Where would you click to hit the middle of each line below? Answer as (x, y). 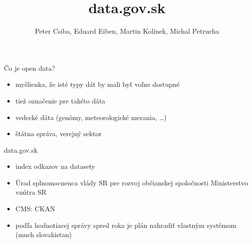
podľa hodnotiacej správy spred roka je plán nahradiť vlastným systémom (126, 225)
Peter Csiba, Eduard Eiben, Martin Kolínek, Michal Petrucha (127, 31)
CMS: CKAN (35, 209)
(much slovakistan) (43, 234)
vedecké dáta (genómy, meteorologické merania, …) (91, 117)
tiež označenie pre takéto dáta (60, 100)
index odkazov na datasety (55, 166)
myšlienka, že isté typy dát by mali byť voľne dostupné (97, 84)
